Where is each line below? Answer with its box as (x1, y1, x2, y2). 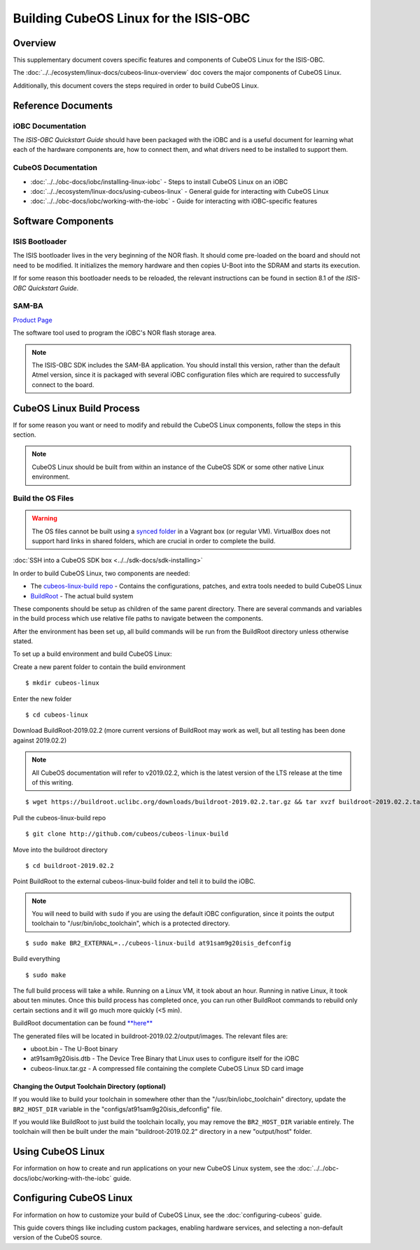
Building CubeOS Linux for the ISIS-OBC (13, 10, 251, 26)
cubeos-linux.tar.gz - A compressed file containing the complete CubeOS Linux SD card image (30, 1064, 304, 1072)
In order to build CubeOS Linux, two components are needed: (13, 569, 190, 577)
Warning (31, 514, 57, 523)
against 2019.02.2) (13, 736, 66, 745)
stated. (13, 637, 34, 645)
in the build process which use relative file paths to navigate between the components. (13, 615, 263, 623)
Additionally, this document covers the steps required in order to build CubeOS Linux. (13, 81, 259, 90)
